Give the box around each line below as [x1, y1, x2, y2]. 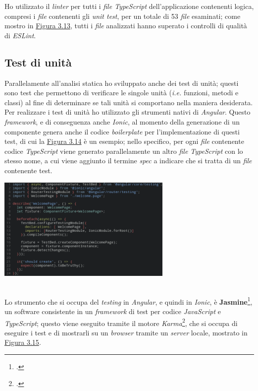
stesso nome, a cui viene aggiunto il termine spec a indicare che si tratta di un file [4, 155, 252, 166]
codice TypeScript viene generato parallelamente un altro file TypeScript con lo [4, 145, 243, 156]
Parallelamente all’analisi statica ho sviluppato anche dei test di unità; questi [4, 77, 239, 88]
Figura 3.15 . [4, 337, 41, 347]
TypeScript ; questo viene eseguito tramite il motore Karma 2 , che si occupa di [4, 316, 238, 328]
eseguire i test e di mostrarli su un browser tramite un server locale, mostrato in [4, 327, 248, 337]
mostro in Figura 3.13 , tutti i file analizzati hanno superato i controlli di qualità [4, 20, 247, 31]
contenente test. [4, 165, 52, 175]
